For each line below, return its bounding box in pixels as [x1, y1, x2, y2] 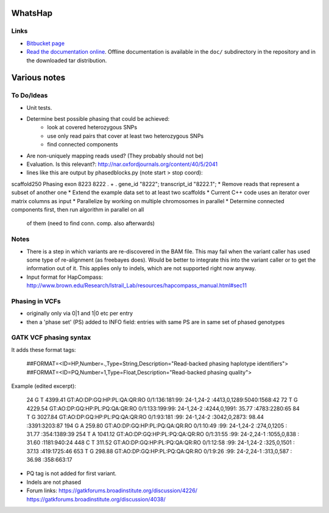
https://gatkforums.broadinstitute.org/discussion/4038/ [26, 495, 166, 503]
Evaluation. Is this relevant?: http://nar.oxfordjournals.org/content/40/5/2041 [26, 160, 218, 168]
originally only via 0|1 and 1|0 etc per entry [26, 310, 133, 317]
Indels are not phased [26, 478, 82, 486]
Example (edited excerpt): [11, 382, 76, 390]
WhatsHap [11, 8, 53, 18]
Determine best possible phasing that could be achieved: [26, 115, 170, 123]
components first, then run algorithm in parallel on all [11, 206, 144, 213]
